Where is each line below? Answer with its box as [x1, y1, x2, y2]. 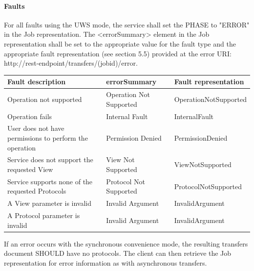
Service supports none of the [7, 176, 93, 186]
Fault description [7, 76, 66, 87]
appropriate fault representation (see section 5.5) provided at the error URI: [4, 48, 232, 58]
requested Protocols [7, 186, 66, 196]
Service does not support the [7, 154, 93, 165]
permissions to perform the [7, 132, 88, 143]
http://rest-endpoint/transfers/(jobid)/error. [4, 58, 138, 68]
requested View [7, 164, 53, 174]
